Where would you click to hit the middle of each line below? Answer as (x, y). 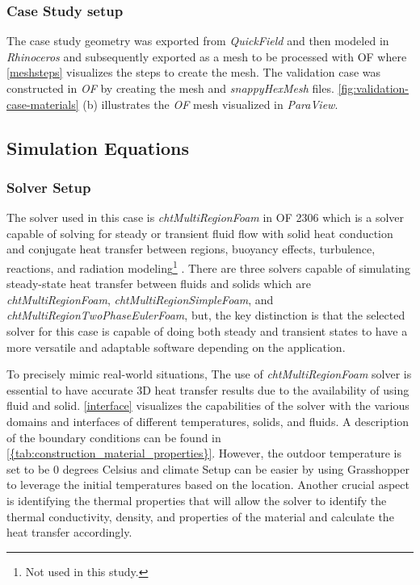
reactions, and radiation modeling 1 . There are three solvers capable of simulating (208, 266)
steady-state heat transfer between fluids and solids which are (159, 284)
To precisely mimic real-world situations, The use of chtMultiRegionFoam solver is (209, 374)
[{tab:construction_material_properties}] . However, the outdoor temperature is (204, 453)
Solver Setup (49, 187)
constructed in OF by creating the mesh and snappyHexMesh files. (170, 88)
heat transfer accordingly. (69, 532)
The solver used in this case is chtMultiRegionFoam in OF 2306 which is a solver (206, 217)
